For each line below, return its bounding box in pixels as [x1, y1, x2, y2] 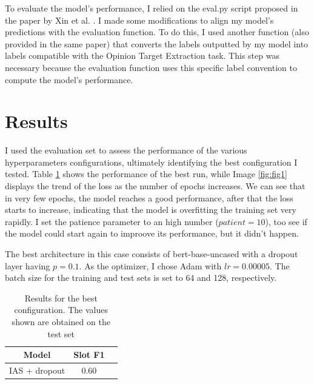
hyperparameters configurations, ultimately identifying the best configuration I [5, 155, 298, 168]
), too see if [265, 215, 307, 227]
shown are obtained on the [12, 315, 110, 328]
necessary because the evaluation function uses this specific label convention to [5, 61, 297, 73]
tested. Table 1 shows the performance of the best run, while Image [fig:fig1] [5, 167, 287, 180]
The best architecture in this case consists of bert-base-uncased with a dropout [5, 248, 298, 260]
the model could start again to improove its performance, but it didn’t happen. [5, 227, 299, 240]
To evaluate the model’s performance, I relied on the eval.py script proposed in [5, 2, 298, 14]
